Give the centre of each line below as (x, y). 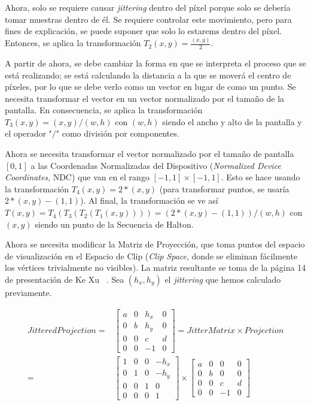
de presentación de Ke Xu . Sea (65, 279)
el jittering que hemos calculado (223, 279)
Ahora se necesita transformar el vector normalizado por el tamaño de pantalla (150, 154)
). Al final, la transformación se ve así (149, 200)
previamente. (28, 293)
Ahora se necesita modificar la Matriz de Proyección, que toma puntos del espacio (155, 244)
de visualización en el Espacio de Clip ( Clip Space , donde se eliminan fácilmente (151, 256)
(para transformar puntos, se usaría (224, 188)
